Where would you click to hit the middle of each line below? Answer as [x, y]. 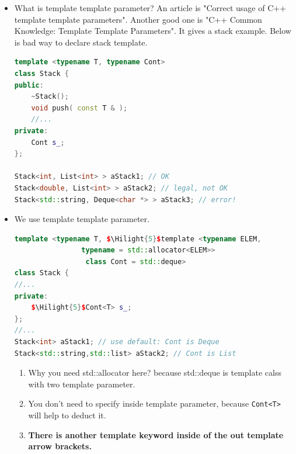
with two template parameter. [82, 384]
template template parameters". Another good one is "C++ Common [138, 19]
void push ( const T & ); [79, 108]
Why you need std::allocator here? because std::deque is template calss [155, 372]
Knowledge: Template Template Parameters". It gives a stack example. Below [153, 31]
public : [29, 85]
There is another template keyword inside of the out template [156, 434]
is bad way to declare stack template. [81, 42]
